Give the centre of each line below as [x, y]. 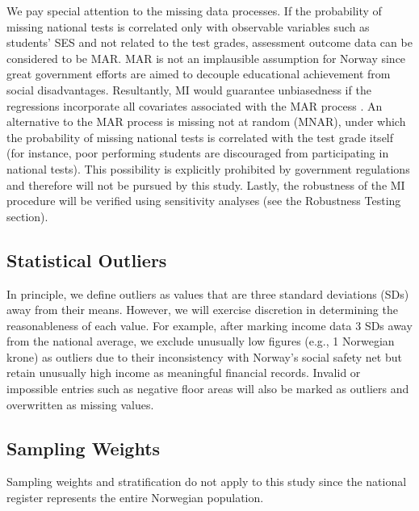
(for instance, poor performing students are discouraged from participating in [198, 153]
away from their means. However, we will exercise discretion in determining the [202, 310]
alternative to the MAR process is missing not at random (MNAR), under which [206, 121]
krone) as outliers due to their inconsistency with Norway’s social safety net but [204, 356]
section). [27, 216]
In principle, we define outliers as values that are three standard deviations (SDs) [208, 293]
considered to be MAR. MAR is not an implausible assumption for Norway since [206, 58]
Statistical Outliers [87, 260]
